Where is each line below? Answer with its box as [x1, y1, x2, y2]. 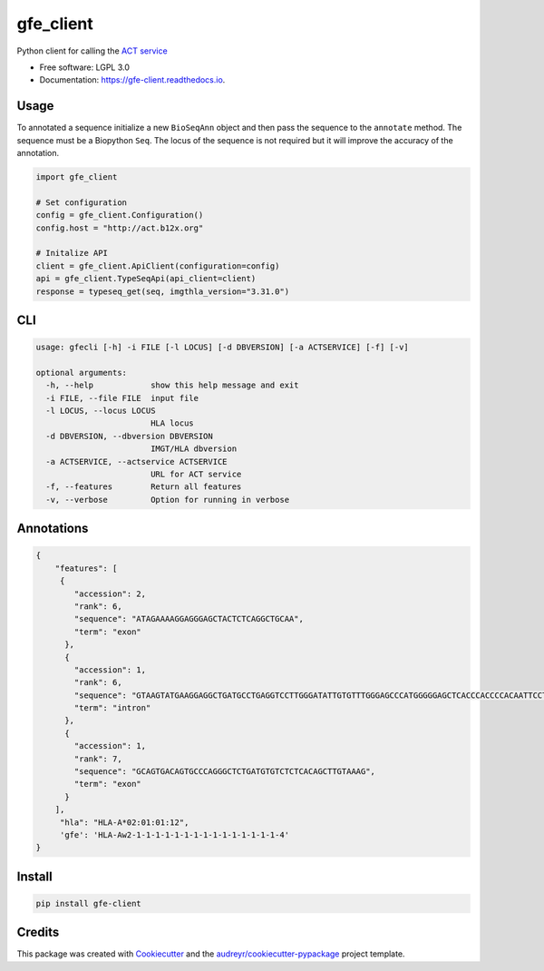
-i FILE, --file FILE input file [45, 393, 199, 403]
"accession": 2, [73, 588, 147, 599]
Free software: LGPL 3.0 [39, 62, 131, 73]
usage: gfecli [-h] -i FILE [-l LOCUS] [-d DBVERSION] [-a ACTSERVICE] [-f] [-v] [35, 342, 410, 353]
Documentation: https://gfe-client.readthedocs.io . [39, 74, 226, 85]
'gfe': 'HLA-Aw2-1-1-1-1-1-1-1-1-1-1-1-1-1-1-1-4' [59, 829, 290, 839]
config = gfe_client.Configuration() [35, 210, 204, 221]
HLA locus [150, 418, 194, 428]
